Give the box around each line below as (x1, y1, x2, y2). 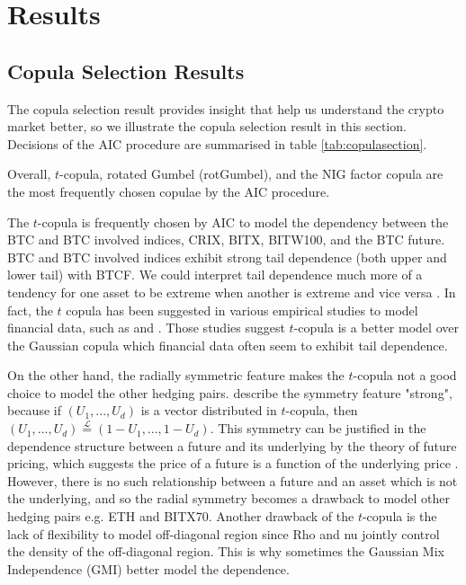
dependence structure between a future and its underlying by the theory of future (7, 436, 457, 455)
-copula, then (285, 401, 358, 420)
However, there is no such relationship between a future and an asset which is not (7, 471, 458, 490)
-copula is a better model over (293, 318, 459, 337)
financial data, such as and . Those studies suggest (7, 318, 285, 337)
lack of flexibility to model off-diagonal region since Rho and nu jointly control (7, 524, 440, 543)
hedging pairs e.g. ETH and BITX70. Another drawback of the (7, 507, 354, 526)
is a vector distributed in (140, 401, 277, 420)
